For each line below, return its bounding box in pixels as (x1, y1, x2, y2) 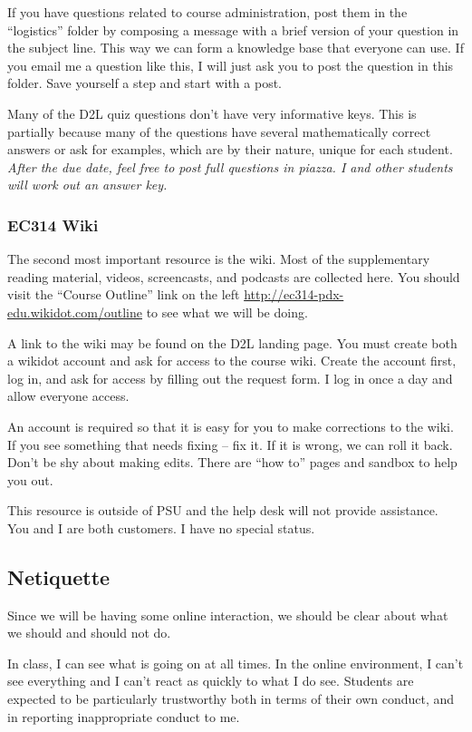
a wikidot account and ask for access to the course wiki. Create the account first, (7, 351, 457, 370)
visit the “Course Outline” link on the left (7, 285, 240, 304)
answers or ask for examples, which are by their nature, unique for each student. (7, 140, 453, 159)
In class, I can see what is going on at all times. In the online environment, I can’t (7, 653, 464, 672)
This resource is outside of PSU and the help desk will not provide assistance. (7, 501, 438, 520)
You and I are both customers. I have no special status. (7, 518, 315, 537)
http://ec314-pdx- (244, 285, 344, 304)
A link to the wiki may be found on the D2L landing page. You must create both (7, 333, 458, 352)
